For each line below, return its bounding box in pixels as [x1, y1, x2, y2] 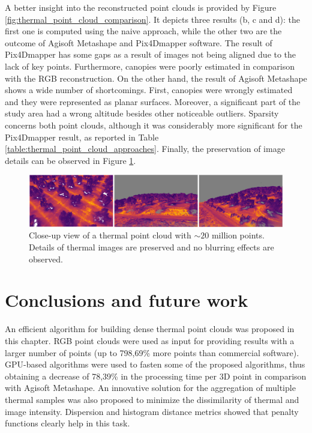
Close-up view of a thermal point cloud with [29, 229, 191, 241]
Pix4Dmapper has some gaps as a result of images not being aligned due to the [5, 48, 296, 61]
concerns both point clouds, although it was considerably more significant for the [5, 118, 302, 131]
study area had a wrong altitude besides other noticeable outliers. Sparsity [5, 107, 279, 120]
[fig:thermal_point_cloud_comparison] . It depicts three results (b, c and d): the [5, 13, 301, 25]
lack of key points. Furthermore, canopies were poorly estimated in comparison [5, 59, 295, 72]
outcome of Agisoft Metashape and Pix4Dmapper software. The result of [5, 36, 272, 49]
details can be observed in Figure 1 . [5, 154, 136, 166]
